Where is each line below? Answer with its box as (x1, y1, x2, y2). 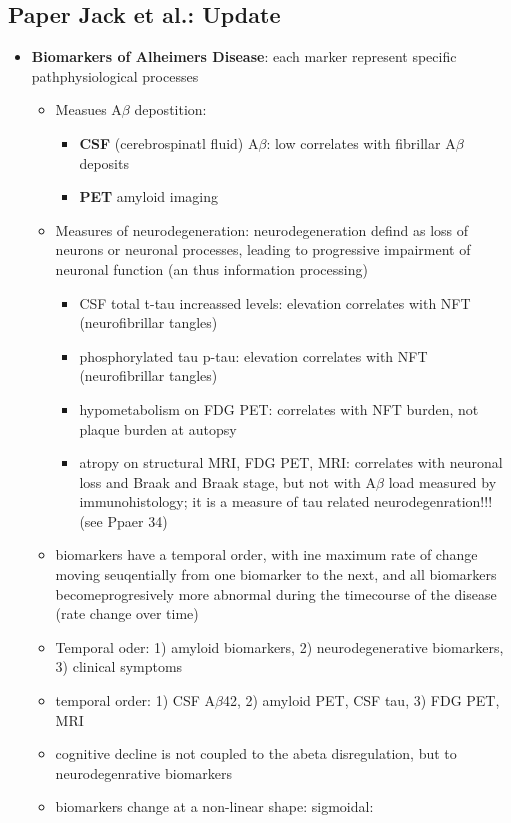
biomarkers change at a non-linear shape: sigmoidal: (55, 796, 374, 817)
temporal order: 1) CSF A (55, 690, 215, 711)
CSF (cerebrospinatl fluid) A (79, 132, 259, 153)
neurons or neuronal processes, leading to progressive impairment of (55, 239, 471, 260)
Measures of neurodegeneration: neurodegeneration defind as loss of (55, 219, 469, 240)
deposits (79, 152, 129, 173)
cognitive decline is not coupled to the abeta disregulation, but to (55, 743, 457, 764)
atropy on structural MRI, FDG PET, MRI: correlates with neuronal (79, 452, 503, 473)
